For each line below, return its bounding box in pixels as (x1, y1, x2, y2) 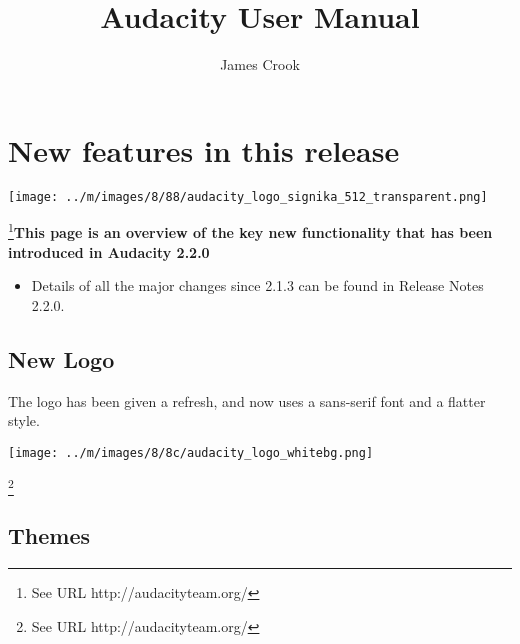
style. (8, 410, 40, 431)
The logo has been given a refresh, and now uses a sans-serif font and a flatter (8, 390, 486, 411)
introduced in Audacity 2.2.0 (8, 241, 210, 262)
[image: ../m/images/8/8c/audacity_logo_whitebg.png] (8, 445, 374, 460)
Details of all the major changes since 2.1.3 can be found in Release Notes (31, 275, 484, 296)
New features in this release (8, 129, 400, 170)
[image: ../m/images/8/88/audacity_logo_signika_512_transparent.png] (8, 189, 488, 204)
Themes (8, 520, 91, 551)
